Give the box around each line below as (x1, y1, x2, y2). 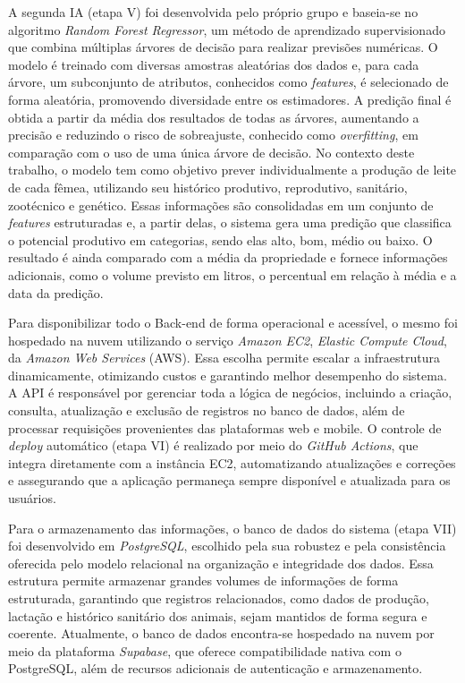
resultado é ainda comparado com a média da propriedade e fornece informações (8, 248, 448, 267)
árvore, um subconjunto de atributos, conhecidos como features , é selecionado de (8, 73, 449, 91)
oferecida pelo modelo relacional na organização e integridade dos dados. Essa (8, 553, 434, 572)
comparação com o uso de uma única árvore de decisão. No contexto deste (8, 142, 415, 161)
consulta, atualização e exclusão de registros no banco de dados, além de (8, 401, 405, 420)
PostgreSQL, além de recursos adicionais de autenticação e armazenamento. (8, 659, 423, 678)
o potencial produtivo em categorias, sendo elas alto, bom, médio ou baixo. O (8, 230, 433, 249)
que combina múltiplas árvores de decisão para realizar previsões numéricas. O (8, 38, 438, 56)
